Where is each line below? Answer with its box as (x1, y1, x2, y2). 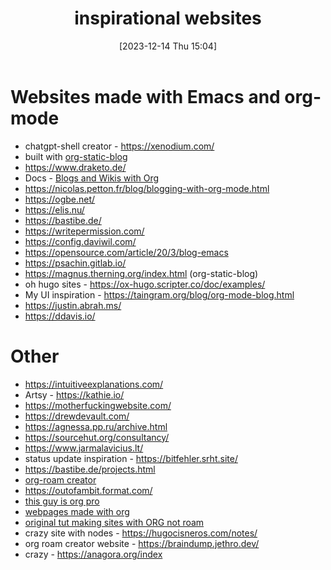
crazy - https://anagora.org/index (24, 548, 163, 560)
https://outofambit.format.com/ (24, 484, 153, 496)
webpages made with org (24, 505, 130, 517)
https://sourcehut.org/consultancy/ (24, 431, 170, 443)
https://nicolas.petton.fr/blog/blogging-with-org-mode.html (24, 182, 270, 194)
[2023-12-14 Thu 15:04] (119, 40, 217, 52)
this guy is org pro (24, 495, 100, 507)
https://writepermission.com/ (24, 225, 145, 237)
